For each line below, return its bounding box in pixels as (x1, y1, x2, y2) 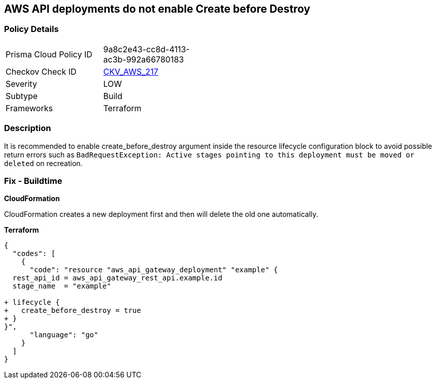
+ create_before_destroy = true (4, 306, 141, 315)
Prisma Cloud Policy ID (6, 49, 92, 59)
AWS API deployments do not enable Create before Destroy (4, 3, 311, 15)
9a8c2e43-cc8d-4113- (103, 44, 190, 54)
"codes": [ (12, 249, 56, 258)
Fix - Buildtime (4, 175, 62, 186)
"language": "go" (29, 331, 98, 339)
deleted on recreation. (4, 158, 83, 168)
